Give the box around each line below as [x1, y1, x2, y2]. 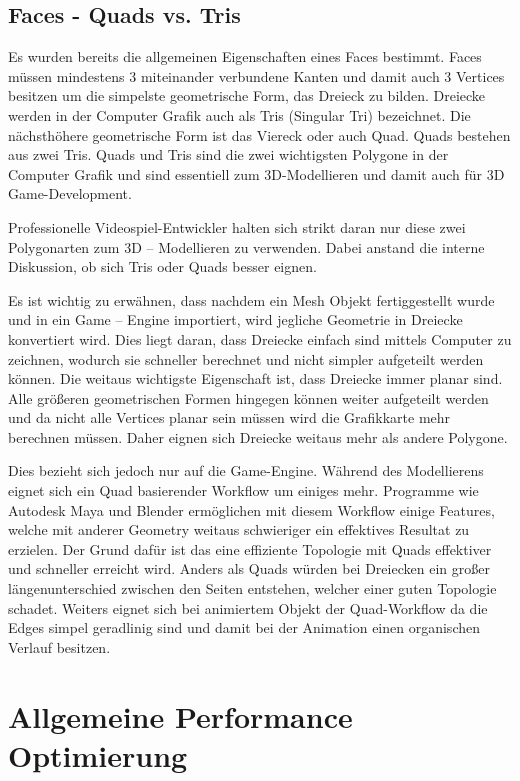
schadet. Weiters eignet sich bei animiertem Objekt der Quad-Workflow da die [8, 597, 488, 618]
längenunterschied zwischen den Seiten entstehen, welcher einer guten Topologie [8, 578, 497, 599]
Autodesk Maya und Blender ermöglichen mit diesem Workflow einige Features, [8, 499, 495, 520]
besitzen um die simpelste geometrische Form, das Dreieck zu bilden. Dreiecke [8, 85, 486, 106]
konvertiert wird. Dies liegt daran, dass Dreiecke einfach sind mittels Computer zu [8, 328, 512, 349]
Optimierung [8, 734, 188, 775]
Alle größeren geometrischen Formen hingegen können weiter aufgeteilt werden [8, 387, 489, 408]
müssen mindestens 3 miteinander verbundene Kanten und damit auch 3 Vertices [8, 65, 505, 86]
